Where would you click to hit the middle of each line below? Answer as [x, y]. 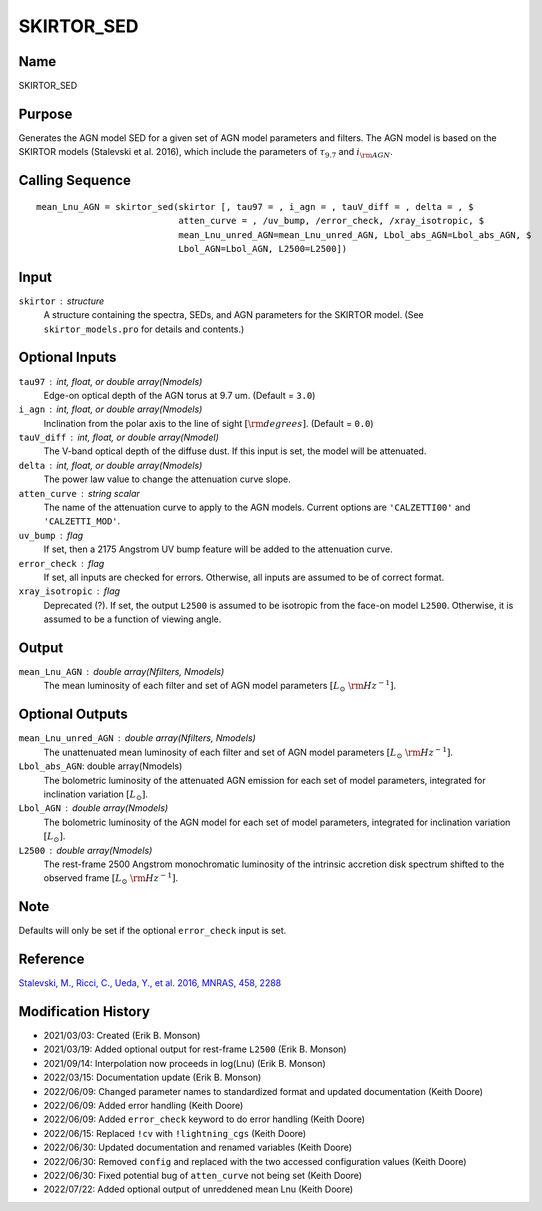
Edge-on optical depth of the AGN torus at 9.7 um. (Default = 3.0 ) [179, 395]
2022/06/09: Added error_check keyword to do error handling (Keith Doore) [204, 1119]
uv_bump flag [51, 535]
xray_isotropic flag [69, 591]
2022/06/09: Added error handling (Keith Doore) [143, 1105]
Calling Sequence [75, 180]
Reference [51, 959]
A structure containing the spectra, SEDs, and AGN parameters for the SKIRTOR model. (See [233, 315]
